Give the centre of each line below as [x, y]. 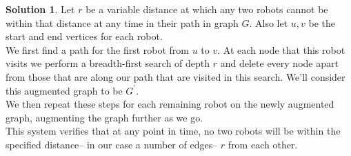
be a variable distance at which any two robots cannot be [207, 9]
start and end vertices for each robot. [84, 36]
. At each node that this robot [281, 49]
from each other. [263, 144]
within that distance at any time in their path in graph [122, 22]
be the [322, 22]
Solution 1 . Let [40, 9]
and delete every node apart [279, 63]
